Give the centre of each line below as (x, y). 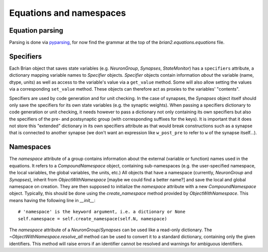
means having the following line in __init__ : (52, 200)
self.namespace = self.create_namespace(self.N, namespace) (93, 219)
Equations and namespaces (67, 13)
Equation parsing (36, 30)
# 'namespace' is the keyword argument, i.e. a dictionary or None (102, 212)
